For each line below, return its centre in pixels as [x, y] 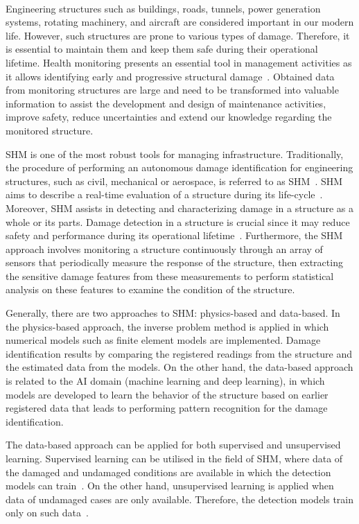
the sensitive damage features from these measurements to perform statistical [170, 276]
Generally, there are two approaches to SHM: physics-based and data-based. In [173, 313]
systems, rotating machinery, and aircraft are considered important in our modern [180, 22]
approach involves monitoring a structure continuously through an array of [164, 248]
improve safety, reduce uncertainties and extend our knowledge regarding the [169, 117]
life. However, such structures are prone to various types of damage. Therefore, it [178, 35]
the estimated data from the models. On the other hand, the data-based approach [179, 367]
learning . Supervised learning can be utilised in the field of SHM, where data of [174, 458]
